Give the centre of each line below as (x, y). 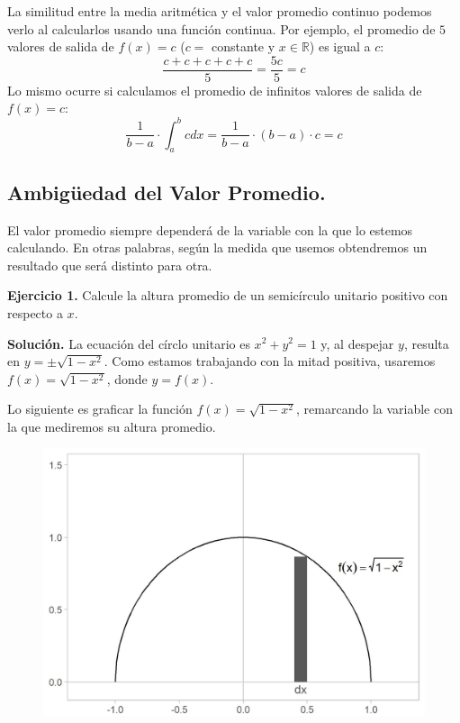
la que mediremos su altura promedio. (112, 426)
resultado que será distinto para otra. (110, 265)
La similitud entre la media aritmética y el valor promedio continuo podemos (220, 11)
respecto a (35, 312)
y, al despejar (357, 343)
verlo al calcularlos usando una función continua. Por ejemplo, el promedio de (221, 28)
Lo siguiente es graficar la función (100, 409)
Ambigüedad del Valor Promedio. (167, 192)
